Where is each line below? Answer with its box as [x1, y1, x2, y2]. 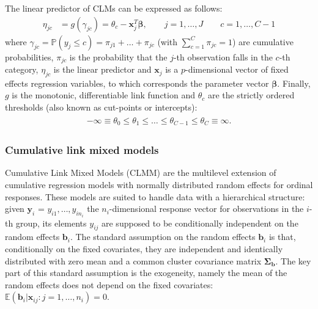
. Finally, [277, 76, 311, 89]
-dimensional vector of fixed [185, 63, 289, 76]
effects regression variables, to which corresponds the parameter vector [5, 76, 269, 89]
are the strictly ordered [207, 89, 295, 101]
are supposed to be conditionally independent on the [102, 216, 298, 229]
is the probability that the [69, 50, 168, 63]
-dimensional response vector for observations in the [109, 202, 304, 215]
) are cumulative [232, 35, 294, 48]
